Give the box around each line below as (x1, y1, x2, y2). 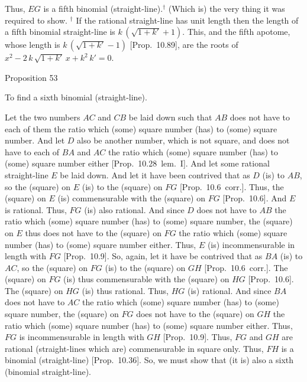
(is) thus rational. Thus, (82, 284, 169, 296)
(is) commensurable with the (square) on (57, 192, 205, 204)
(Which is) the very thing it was (168, 2, 285, 14)
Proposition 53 (5, 71, 58, 83)
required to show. (5, 14, 67, 26)
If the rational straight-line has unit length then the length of (76, 14, 299, 26)
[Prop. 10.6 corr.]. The (204, 261, 288, 273)
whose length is (5, 38, 60, 51)
